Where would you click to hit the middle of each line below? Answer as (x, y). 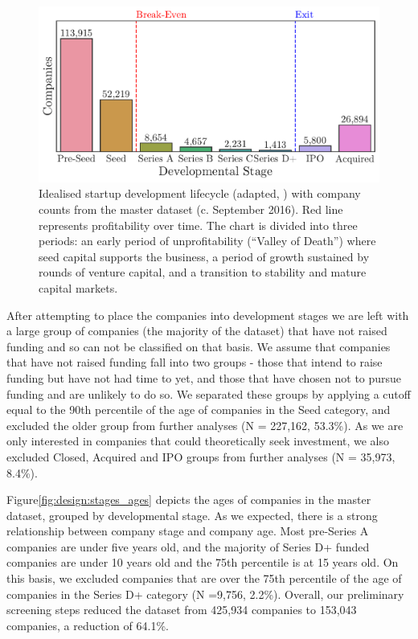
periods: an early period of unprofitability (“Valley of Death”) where (207, 241)
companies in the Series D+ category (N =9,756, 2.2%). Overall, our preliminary (205, 594)
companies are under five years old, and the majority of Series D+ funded (188, 546)
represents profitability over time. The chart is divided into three (198, 225)
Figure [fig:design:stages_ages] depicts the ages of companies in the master (189, 500)
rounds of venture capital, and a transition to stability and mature (203, 272)
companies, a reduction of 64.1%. (88, 625)
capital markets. (78, 287)
